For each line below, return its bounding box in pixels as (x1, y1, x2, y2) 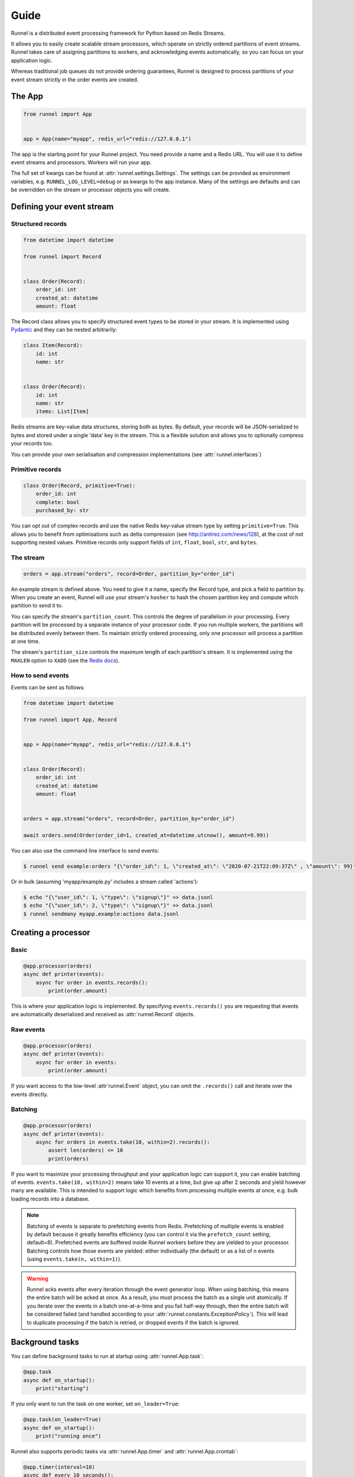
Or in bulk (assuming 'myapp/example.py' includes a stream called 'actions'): (11, 878, 199, 886)
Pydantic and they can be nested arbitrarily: (11, 326, 117, 333)
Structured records (11, 220, 67, 227)
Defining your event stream (11, 201, 114, 212)
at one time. (11, 637, 40, 645)
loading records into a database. (11, 1195, 90, 1202)
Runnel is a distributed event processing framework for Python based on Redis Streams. (11, 30, 225, 37)
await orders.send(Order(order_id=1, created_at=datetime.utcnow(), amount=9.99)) (23, 832, 270, 839)
